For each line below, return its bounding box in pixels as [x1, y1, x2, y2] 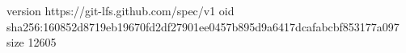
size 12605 [6, 34, 57, 51]
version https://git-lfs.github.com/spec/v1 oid [6, 2, 235, 18]
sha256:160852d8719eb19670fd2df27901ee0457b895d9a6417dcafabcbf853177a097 [6, 18, 400, 35]
